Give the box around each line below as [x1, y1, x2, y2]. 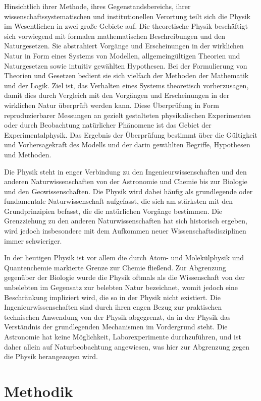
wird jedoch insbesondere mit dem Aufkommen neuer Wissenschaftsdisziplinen [4, 225, 246, 236]
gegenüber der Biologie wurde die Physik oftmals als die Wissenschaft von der [4, 272, 245, 282]
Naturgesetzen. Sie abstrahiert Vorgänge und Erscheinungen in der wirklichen [4, 40, 244, 51]
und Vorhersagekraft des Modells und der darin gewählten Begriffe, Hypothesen [4, 139, 250, 150]
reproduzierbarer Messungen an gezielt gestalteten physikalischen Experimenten [4, 109, 251, 120]
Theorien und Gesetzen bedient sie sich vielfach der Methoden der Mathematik [4, 70, 249, 81]
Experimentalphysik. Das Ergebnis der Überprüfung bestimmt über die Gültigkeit [4, 129, 257, 140]
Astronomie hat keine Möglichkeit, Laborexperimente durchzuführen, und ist [4, 331, 241, 341]
